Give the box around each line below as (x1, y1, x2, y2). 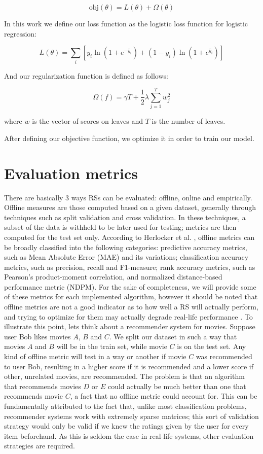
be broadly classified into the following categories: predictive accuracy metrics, (4, 241, 247, 252)
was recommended (196, 351, 252, 362)
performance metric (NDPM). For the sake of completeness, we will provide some (4, 281, 256, 292)
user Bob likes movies (4, 331, 71, 341)
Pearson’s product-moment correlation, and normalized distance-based (4, 271, 222, 282)
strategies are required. (4, 440, 75, 451)
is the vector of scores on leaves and (32, 116, 143, 126)
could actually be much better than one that (107, 380, 246, 391)
